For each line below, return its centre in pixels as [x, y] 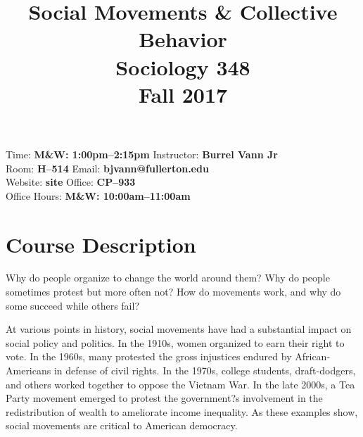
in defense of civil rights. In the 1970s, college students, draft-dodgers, [205, 370]
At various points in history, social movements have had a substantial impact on [179, 329]
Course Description [101, 244]
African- [313, 356]
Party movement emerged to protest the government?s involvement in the [164, 398]
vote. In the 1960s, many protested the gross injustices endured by [149, 356]
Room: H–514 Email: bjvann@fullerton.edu [107, 168]
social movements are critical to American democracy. [122, 425]
